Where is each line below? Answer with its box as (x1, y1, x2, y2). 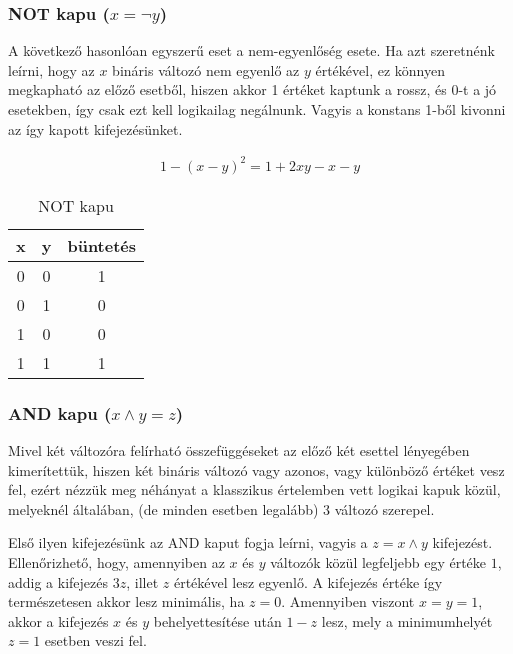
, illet (126, 571, 159, 592)
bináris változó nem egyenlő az (112, 59, 300, 80)
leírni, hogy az (8, 59, 95, 80)
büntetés (67, 233, 137, 257)
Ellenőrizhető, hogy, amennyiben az (8, 551, 225, 572)
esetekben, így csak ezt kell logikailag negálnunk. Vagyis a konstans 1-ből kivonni (8, 99, 506, 119)
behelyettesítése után (153, 610, 282, 631)
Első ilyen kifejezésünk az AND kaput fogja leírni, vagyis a (8, 532, 368, 553)
